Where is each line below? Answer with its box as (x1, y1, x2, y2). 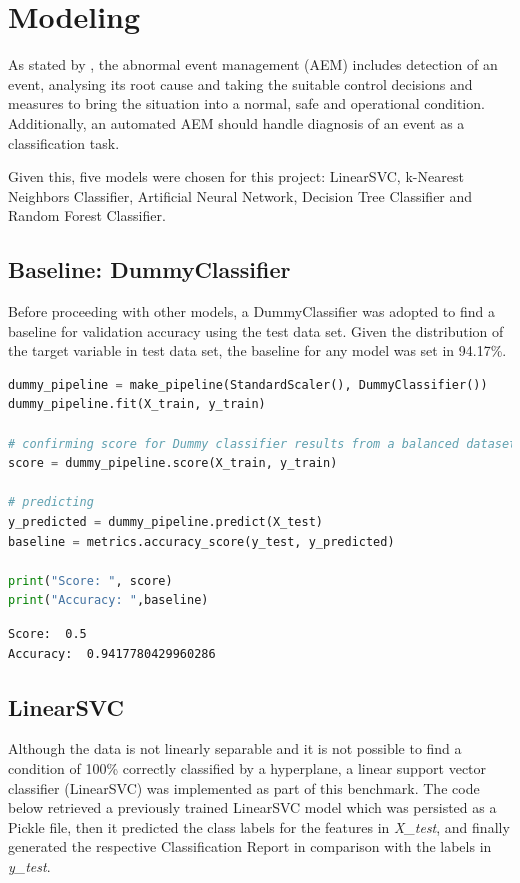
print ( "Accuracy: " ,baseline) (8, 593, 209, 608)
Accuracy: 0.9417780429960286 (8, 646, 216, 661)
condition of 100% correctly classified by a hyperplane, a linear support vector (8, 757, 487, 778)
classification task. (8, 132, 120, 153)
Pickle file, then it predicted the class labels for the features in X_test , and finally (8, 816, 510, 837)
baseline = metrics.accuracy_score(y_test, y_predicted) (8, 534, 395, 549)
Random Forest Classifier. (8, 205, 166, 226)
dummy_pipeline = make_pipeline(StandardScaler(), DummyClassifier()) (8, 377, 488, 392)
